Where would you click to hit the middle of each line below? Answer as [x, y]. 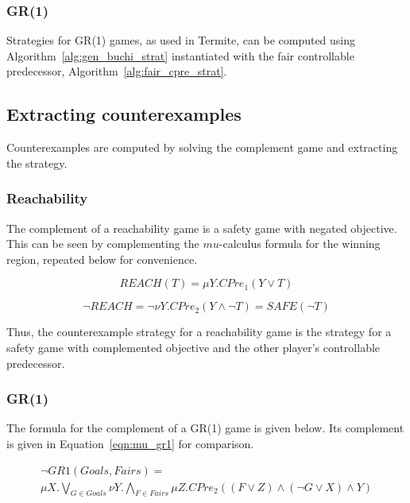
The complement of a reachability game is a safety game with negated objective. [202, 228]
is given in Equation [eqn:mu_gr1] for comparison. [130, 443]
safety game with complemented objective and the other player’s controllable [193, 347]
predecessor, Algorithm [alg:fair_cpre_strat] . [117, 71]
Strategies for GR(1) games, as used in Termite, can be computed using [181, 40]
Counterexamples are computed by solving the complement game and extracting [202, 147]
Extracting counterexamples [124, 114]
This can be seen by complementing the [103, 244]
